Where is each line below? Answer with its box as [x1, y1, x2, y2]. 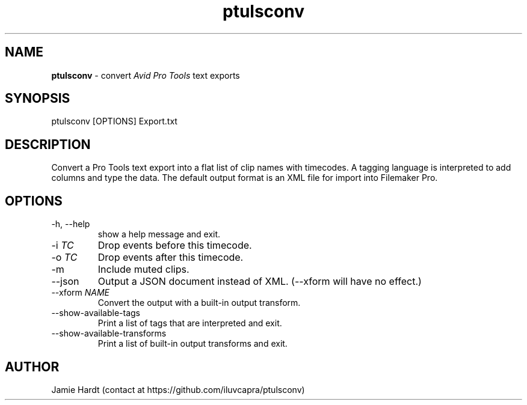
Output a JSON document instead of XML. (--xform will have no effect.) [97, 275, 422, 288]
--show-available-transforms [51, 328, 167, 339]
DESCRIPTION [5, 136, 91, 152]
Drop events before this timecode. [97, 239, 252, 252]
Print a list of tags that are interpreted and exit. [97, 318, 282, 329]
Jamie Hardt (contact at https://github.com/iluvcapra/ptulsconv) [51, 384, 305, 395]
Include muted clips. [97, 263, 190, 276]
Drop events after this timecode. [97, 251, 244, 264]
